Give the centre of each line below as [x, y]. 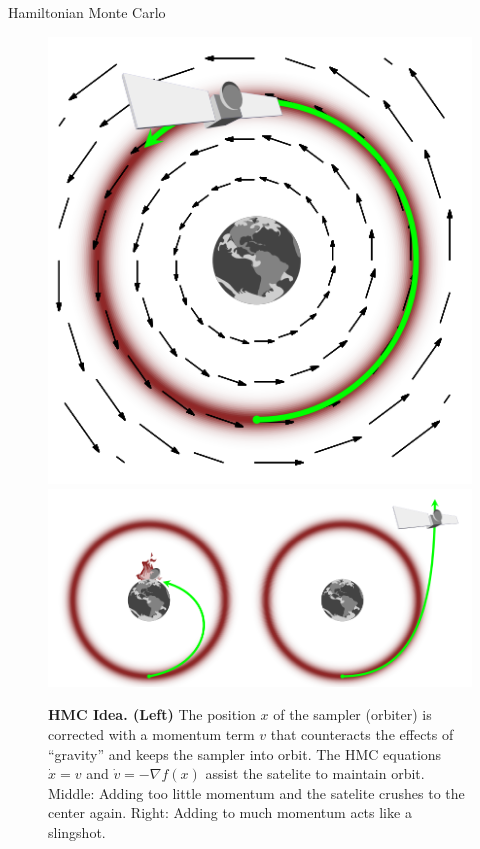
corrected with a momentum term [151, 733]
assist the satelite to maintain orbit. [315, 773]
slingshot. [77, 831]
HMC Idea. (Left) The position [152, 714]
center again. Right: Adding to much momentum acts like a [230, 812]
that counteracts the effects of [362, 733]
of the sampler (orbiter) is [352, 714]
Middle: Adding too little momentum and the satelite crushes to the [256, 792]
